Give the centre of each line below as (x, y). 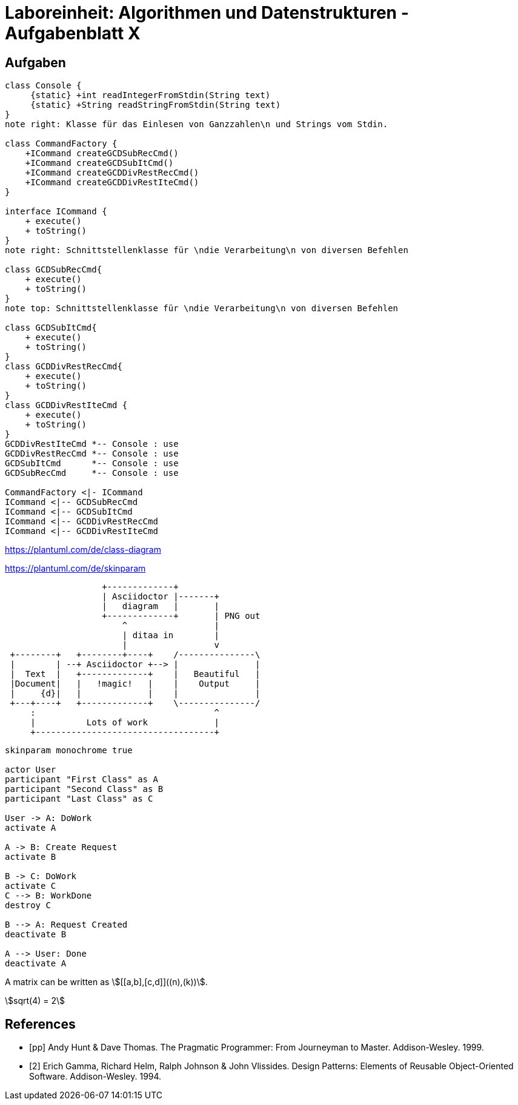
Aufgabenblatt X (73, 33)
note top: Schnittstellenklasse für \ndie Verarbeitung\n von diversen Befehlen (202, 308)
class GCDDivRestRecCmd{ (64, 367)
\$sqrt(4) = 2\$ (35, 1001)
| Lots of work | (125, 723)
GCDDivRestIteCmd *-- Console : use (92, 444)
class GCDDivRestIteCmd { (66, 405)
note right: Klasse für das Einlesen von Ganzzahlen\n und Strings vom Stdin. (197, 124)
